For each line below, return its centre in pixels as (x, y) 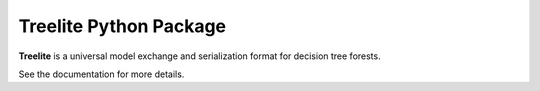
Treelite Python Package (122, 26)
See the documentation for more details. (101, 74)
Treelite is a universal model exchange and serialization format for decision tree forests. (199, 56)
